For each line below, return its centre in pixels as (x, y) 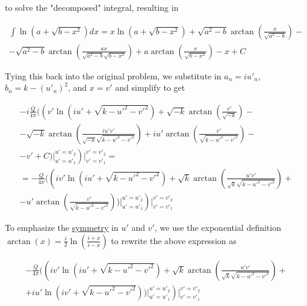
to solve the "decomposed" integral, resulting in (92, 7)
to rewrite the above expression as (174, 240)
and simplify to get (150, 87)
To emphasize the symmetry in (62, 227)
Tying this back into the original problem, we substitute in (113, 75)
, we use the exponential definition (218, 227)
